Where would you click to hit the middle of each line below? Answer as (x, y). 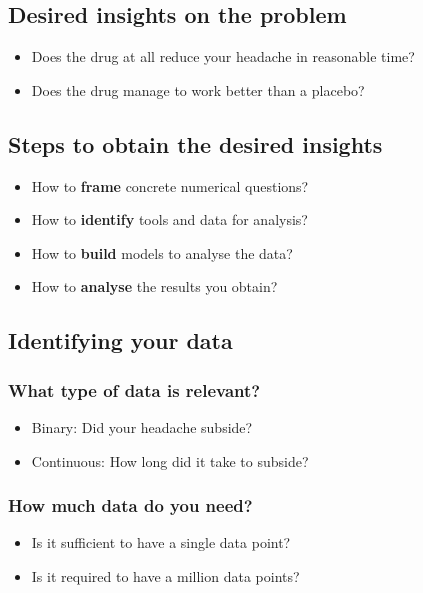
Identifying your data (120, 340)
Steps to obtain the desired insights (195, 143)
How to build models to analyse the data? (162, 252)
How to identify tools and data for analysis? (169, 219)
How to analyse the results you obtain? (154, 286)
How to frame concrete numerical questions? (170, 185)
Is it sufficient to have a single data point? (161, 542)
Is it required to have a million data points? (165, 575)
